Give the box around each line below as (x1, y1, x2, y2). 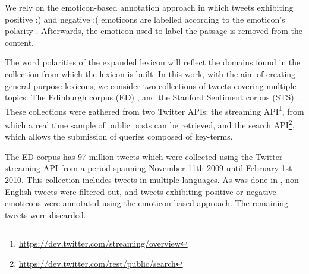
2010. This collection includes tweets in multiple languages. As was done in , (5, 174, 283, 186)
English (5, 185, 32, 197)
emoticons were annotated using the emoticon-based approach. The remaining (5, 197, 289, 209)
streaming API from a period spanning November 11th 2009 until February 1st (5, 162, 292, 174)
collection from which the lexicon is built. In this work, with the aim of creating (5, 67, 296, 80)
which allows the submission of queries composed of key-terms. (5, 130, 233, 143)
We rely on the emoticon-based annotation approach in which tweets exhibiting (5, 1, 294, 13)
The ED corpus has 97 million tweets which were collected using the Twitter (5, 150, 283, 162)
